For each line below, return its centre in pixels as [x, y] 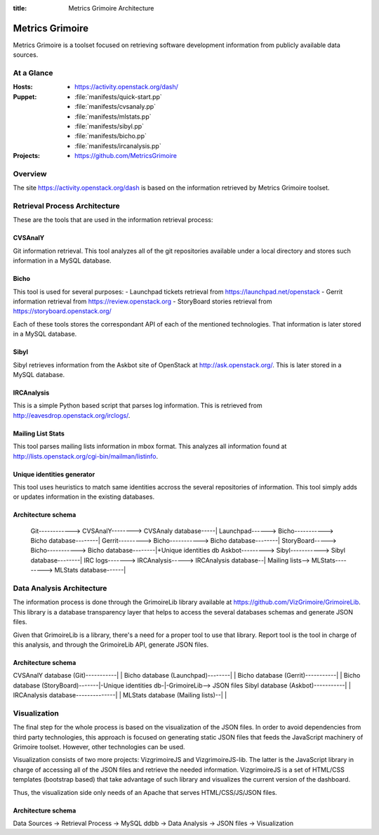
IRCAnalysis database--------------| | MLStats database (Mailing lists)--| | [120, 695]
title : [20, 8]
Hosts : [23, 87]
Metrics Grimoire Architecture [111, 8]
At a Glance [33, 73]
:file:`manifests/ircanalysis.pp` [118, 146]
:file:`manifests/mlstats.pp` [113, 117]
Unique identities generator [54, 474]
